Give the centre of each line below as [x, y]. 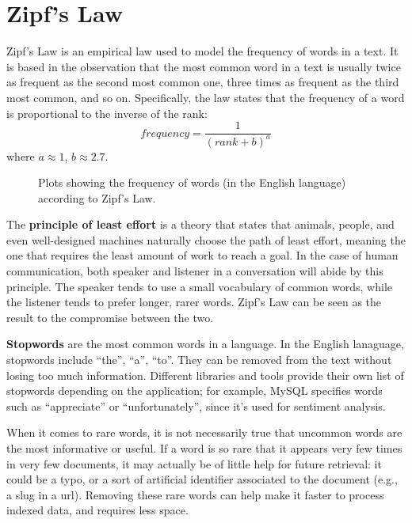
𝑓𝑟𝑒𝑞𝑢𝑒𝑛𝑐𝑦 [165, 133]
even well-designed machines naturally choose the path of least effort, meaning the [206, 239]
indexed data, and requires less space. [97, 510]
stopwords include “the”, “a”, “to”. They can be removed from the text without [199, 360]
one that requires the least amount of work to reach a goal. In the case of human [202, 255]
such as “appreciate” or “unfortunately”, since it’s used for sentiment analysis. [196, 406]
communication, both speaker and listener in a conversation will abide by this [195, 271]
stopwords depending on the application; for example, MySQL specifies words [195, 390]
